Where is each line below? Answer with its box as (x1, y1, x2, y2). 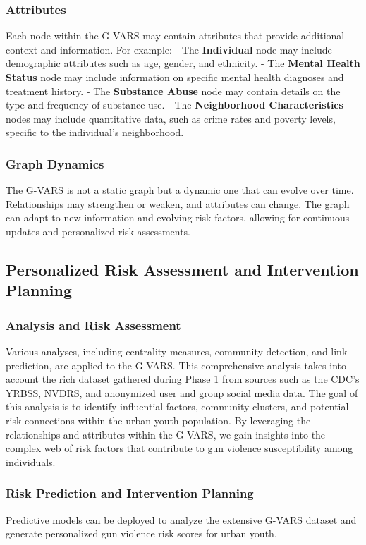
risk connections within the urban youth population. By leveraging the (6, 412, 311, 427)
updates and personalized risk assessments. (6, 223, 191, 238)
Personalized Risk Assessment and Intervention (6, 258, 359, 280)
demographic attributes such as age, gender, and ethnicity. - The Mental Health (6, 56, 360, 71)
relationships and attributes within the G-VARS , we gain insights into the (6, 427, 326, 441)
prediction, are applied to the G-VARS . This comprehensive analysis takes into (6, 357, 347, 372)
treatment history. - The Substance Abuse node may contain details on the (6, 83, 341, 98)
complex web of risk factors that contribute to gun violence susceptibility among (6, 441, 353, 455)
